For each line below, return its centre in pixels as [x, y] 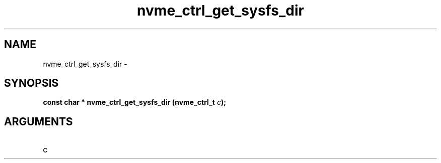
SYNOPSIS [31, 83]
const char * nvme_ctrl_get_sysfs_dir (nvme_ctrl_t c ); [134, 102]
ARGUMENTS [39, 121]
